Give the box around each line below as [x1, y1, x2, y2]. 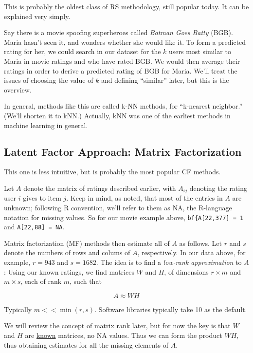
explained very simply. [4, 11, 71, 21]
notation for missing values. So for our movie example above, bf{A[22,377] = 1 [4, 212, 244, 222]
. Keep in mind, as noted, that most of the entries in [66, 193, 223, 203]
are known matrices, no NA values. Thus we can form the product [25, 330, 222, 340]
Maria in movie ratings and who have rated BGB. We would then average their [4, 56, 240, 66]
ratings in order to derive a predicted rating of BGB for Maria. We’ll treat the [4, 65, 237, 75]
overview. [4, 84, 32, 94]
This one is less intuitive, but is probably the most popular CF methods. [4, 167, 221, 177]
